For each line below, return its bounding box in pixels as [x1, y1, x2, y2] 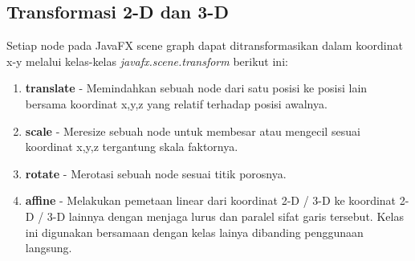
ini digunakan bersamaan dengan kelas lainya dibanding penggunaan [25, 223, 364, 240]
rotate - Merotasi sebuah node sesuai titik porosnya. [25, 165, 287, 181]
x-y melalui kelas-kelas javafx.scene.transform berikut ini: [6, 52, 288, 69]
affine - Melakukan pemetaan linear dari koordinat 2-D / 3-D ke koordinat [25, 192, 397, 209]
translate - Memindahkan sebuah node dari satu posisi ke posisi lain [25, 80, 368, 96]
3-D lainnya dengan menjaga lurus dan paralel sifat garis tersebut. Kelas [47, 207, 404, 224]
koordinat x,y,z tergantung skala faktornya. [25, 138, 238, 155]
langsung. [25, 239, 72, 256]
